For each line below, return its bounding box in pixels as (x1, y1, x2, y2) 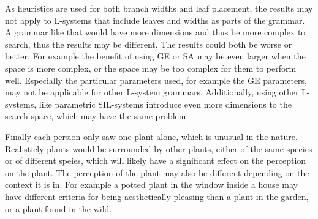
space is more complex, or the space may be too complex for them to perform (5, 61, 297, 74)
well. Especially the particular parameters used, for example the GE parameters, (5, 73, 308, 86)
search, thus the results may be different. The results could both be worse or (5, 37, 292, 50)
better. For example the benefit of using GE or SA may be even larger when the (5, 50, 306, 62)
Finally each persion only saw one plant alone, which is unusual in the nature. (5, 130, 298, 143)
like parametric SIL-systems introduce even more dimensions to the (39, 97, 292, 110)
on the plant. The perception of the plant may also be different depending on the (5, 166, 309, 179)
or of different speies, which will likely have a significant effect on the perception (5, 154, 306, 167)
